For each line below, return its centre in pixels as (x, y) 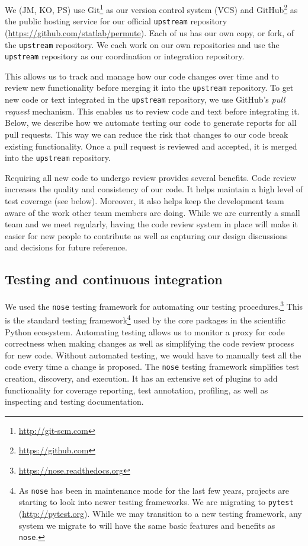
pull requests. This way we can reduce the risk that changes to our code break (147, 134)
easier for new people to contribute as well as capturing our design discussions (146, 235)
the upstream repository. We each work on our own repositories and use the (142, 44)
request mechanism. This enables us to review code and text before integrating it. (152, 111)
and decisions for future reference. (66, 247)
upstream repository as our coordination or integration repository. (125, 56)
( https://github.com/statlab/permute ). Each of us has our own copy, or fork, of (150, 32)
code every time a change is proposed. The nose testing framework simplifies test (152, 366)
